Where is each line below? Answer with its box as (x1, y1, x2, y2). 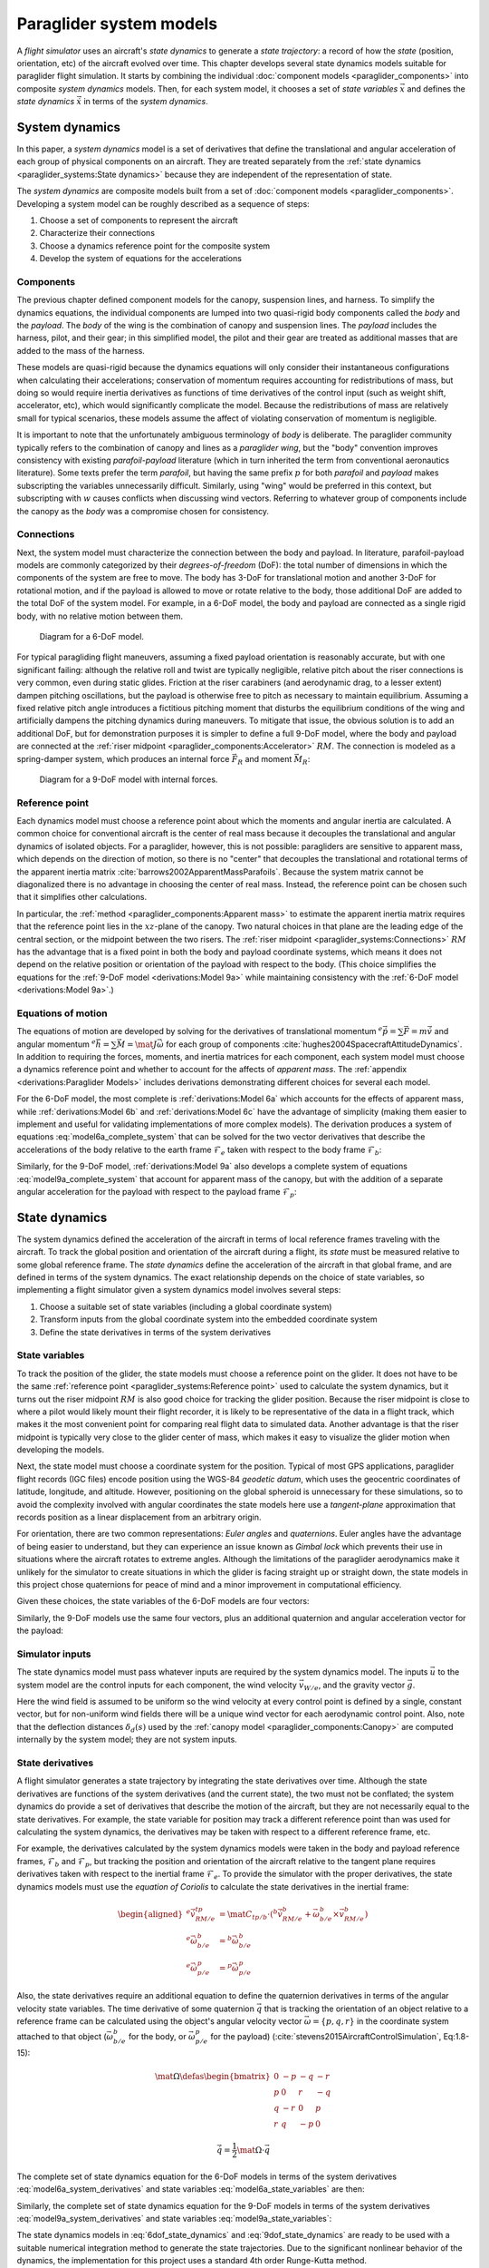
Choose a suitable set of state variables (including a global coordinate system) (39, 1301, 332, 1312)
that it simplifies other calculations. (16, 892, 148, 903)
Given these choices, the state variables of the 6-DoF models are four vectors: (16, 1596, 310, 1607)
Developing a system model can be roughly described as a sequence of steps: (16, 198, 310, 209)
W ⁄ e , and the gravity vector (303, 1679, 406, 1692)
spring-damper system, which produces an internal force (16, 753, 230, 764)
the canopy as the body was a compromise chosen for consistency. (16, 505, 270, 516)
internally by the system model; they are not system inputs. (16, 1734, 237, 1745)
